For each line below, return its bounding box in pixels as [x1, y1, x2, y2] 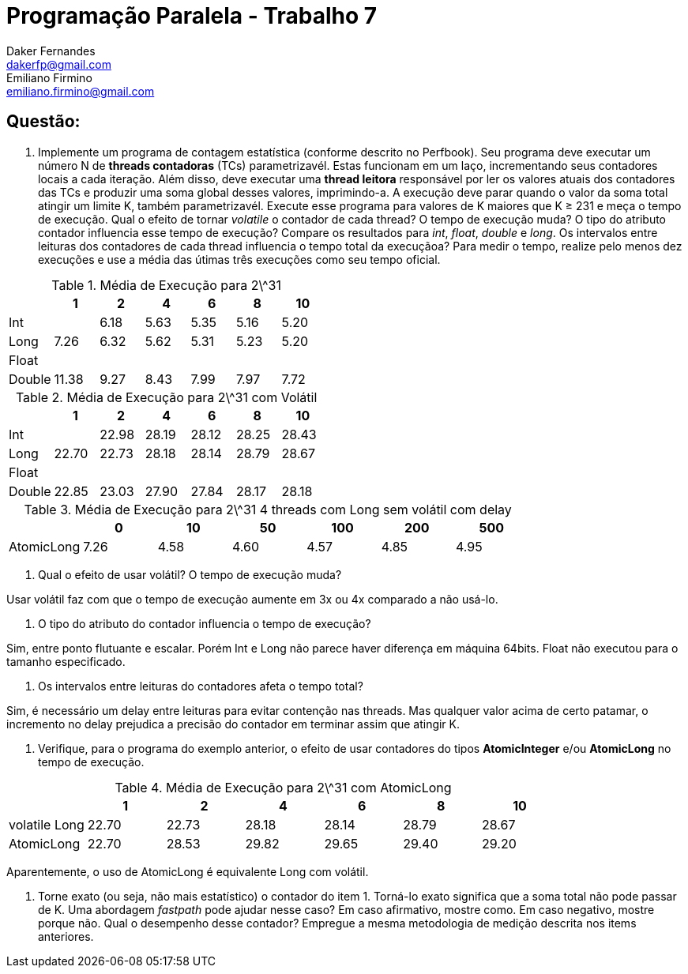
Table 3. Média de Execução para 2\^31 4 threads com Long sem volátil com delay [24, 501, 512, 517]
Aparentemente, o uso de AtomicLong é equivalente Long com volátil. [6, 864, 369, 878]
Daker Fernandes [6, 43, 96, 58]
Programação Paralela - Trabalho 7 [6, 2, 378, 29]
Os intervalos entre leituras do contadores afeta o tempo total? [38, 679, 363, 693]
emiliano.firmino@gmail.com [6, 84, 155, 98]
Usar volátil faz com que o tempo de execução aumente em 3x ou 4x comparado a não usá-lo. [6, 592, 498, 606]
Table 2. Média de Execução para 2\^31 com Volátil [15, 389, 318, 405]
